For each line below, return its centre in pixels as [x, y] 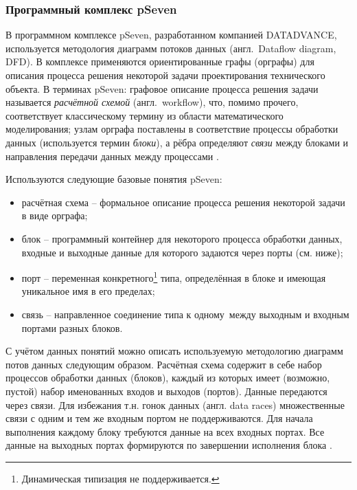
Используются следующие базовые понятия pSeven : [114, 179]
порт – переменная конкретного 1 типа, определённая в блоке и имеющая [174, 277]
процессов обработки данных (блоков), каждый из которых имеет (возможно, [168, 378]
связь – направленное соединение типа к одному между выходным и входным [185, 314]
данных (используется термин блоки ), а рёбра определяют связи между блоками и [177, 142]
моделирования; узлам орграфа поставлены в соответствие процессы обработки [172, 129]
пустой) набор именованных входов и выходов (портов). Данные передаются [166, 391]
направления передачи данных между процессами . [112, 156]
